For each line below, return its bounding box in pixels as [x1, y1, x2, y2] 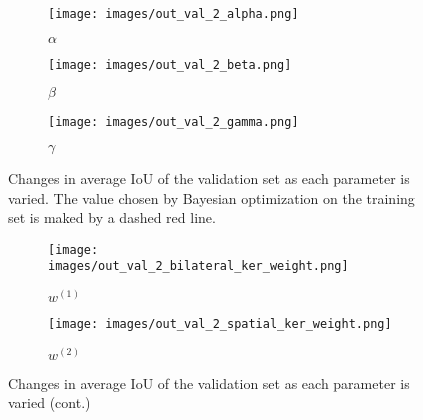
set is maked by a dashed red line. [8, 207, 216, 228]
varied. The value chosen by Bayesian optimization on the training [8, 187, 415, 208]
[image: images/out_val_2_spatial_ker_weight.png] [48, 317, 392, 332]
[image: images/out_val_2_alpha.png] [48, 7, 299, 21]
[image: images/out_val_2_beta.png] [48, 57, 292, 72]
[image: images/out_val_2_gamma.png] [48, 115, 299, 130]
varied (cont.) [8, 392, 91, 413]
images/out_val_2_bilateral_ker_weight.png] [48, 259, 349, 274]
